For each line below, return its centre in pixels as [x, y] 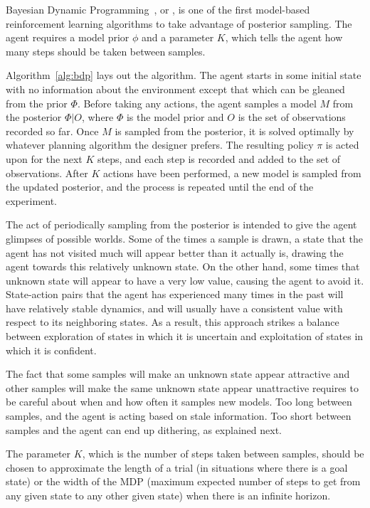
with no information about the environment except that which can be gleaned [175, 89]
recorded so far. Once [52, 131]
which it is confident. [51, 350]
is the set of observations [292, 117]
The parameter [38, 454]
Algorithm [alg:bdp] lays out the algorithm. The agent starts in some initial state [184, 75]
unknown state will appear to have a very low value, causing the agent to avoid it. [185, 280]
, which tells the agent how [284, 37]
